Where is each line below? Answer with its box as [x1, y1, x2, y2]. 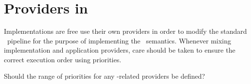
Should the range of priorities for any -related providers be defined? [4, 70, 205, 81]
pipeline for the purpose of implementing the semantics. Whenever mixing [7, 35, 232, 45]
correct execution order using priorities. [4, 54, 122, 64]
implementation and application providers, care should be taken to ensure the [4, 45, 235, 55]
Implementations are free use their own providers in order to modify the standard [4, 26, 247, 36]
